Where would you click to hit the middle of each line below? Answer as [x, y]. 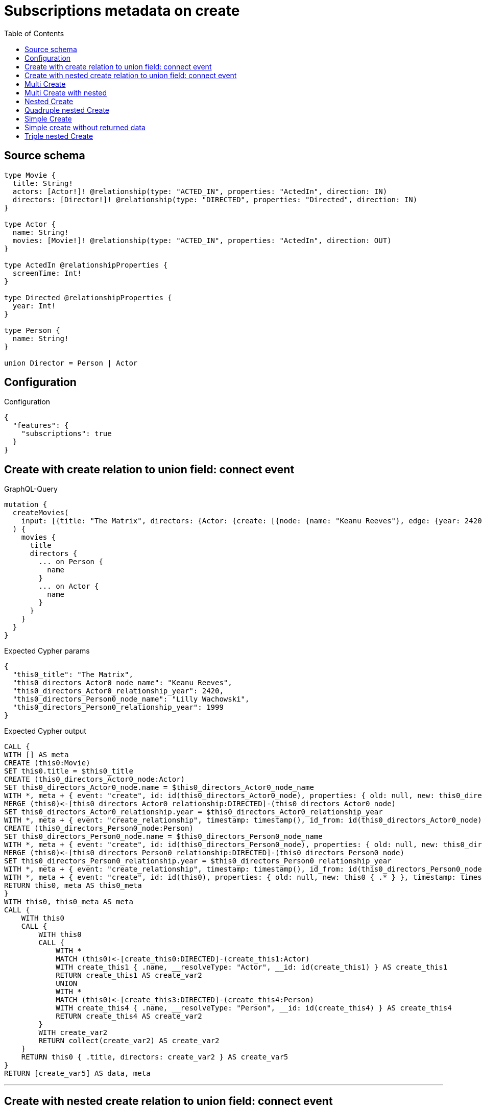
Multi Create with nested [66, 92]
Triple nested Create [59, 136]
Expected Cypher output [45, 731]
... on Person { [71, 562]
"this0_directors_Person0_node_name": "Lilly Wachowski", [131, 699]
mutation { [26, 505]
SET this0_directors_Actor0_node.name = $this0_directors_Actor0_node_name [159, 788]
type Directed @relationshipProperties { [88, 297]
